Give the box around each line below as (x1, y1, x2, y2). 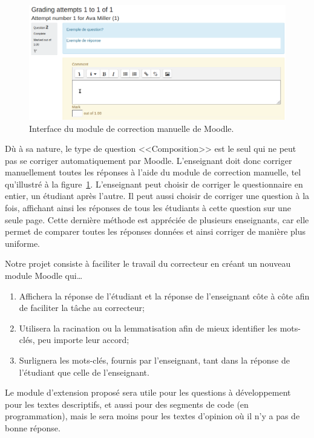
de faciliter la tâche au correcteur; (19, 301, 145, 314)
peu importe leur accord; (38, 333, 129, 346)
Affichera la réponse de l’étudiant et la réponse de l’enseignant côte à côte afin (19, 289, 310, 302)
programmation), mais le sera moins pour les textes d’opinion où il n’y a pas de (5, 410, 300, 422)
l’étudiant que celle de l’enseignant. (19, 365, 149, 378)
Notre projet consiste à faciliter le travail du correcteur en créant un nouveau (5, 257, 291, 270)
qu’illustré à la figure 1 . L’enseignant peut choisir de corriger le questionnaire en (5, 177, 303, 190)
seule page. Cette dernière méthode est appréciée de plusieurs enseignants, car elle (5, 213, 309, 226)
